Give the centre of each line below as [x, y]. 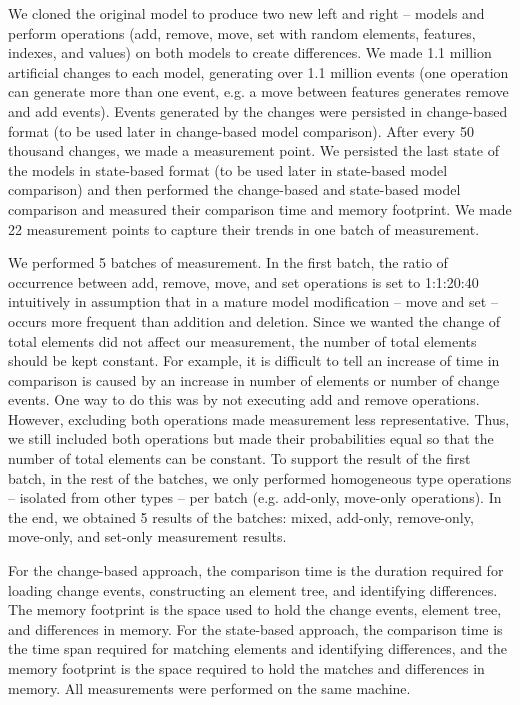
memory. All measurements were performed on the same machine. [209, 687]
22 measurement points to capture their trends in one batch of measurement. [244, 228]
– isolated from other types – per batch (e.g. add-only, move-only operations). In [255, 497]
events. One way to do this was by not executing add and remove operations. [244, 399]
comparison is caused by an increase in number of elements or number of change [254, 379]
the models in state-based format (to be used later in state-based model [228, 169]
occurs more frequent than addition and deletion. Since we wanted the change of [254, 320]
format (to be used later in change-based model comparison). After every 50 [241, 130]
